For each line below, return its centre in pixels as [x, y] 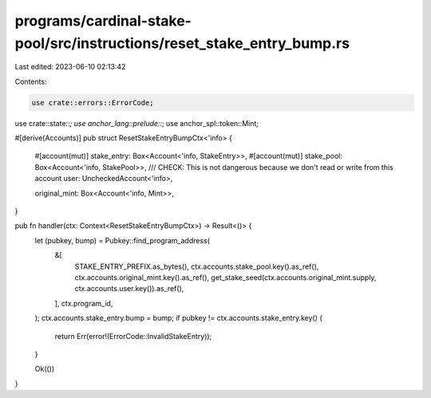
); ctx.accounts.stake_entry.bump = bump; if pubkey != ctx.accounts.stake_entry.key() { [179, 318]
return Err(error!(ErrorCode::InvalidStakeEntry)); [133, 336]
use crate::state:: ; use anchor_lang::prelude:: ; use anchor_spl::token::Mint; [137, 123]
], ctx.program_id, [84, 303]
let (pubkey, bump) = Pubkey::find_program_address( [123, 240]
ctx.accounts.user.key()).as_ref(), [129, 289]
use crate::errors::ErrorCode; [93, 102]
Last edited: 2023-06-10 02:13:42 [70, 67]
